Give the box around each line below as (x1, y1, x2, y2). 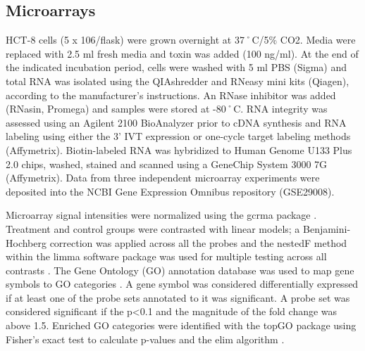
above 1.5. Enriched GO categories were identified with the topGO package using (6, 318, 357, 333)
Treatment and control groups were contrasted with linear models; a (6, 221, 300, 236)
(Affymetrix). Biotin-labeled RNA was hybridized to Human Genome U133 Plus (6, 142, 352, 157)
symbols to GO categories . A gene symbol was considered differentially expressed (6, 276, 359, 291)
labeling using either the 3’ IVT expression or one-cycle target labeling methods (6, 129, 351, 143)
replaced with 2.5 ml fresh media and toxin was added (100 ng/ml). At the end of (6, 46, 359, 60)
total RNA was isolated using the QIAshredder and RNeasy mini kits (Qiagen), (6, 73, 349, 88)
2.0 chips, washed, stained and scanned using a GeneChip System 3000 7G (6, 156, 328, 171)
